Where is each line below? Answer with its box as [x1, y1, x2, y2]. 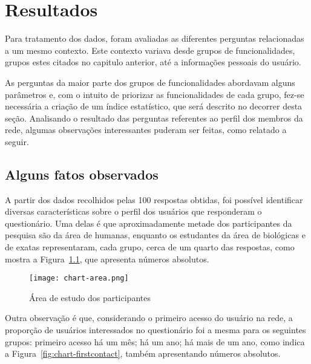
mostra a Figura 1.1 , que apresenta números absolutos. [5, 252, 209, 265]
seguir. [5, 135, 29, 148]
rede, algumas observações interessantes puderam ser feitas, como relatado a [5, 123, 287, 136]
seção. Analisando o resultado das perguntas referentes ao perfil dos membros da [5, 111, 303, 124]
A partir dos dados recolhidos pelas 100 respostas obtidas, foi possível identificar [5, 193, 303, 206]
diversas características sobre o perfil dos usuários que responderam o [5, 205, 262, 218]
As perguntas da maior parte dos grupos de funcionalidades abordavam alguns [5, 76, 295, 88]
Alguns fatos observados [5, 164, 159, 183]
